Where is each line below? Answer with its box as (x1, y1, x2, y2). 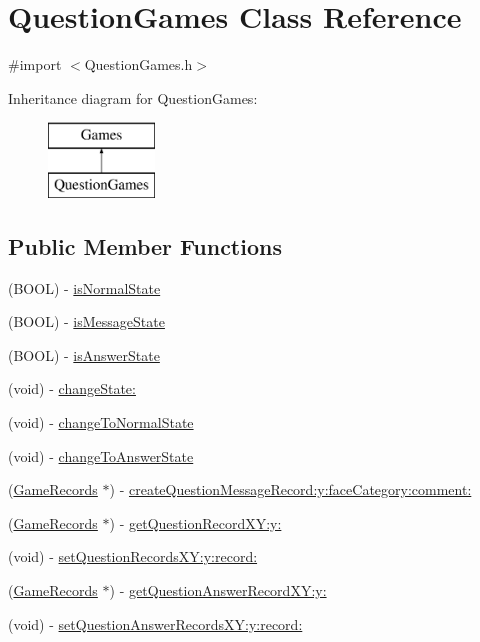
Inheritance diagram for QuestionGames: (8, 87, 258, 108)
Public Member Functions (8, 230, 282, 261)
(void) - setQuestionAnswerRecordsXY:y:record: (8, 613, 303, 634)
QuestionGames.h (84, 54, 193, 75)
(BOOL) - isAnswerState (8, 344, 160, 365)
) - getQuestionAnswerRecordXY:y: (109, 580, 327, 601)
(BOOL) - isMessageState (8, 311, 165, 332)
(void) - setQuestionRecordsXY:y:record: (8, 546, 258, 567)
